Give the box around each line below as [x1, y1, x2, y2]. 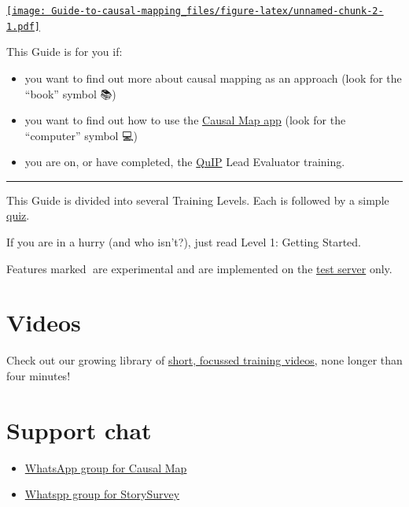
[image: [6, 6, 46, 17]
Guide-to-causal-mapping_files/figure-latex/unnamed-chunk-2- [51, 6, 384, 17]
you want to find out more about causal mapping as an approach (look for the [24, 69, 402, 86]
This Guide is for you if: [6, 43, 123, 60]
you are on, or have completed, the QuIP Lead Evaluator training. [24, 154, 345, 170]
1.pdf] [6, 20, 40, 32]
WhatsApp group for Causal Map [24, 459, 187, 476]
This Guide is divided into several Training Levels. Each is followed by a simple [6, 191, 389, 208]
